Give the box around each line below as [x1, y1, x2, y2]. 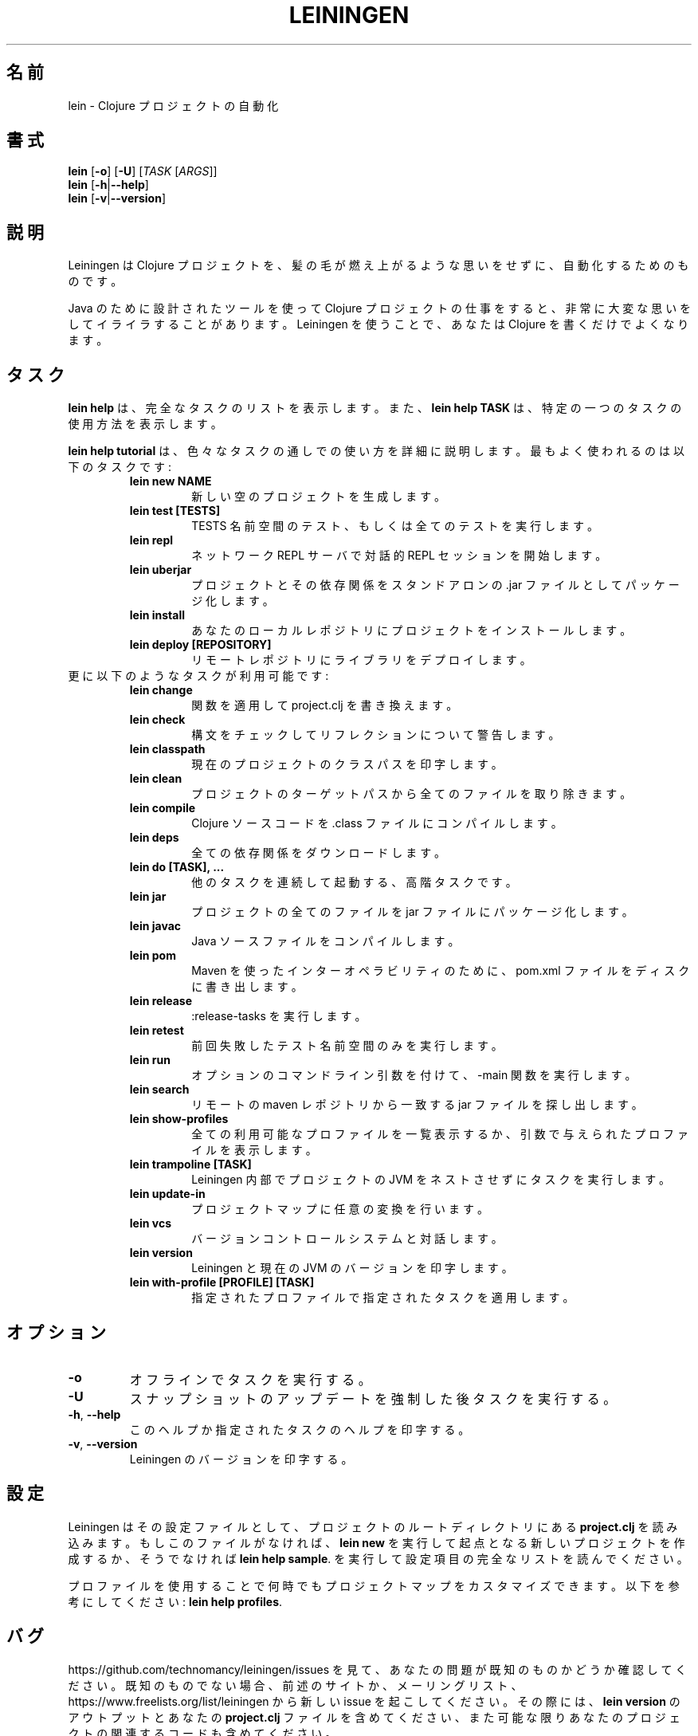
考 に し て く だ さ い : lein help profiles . [68, 1594, 283, 1608]
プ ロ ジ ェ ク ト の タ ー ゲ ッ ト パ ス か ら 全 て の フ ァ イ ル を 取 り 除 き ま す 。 [191, 787, 632, 801]
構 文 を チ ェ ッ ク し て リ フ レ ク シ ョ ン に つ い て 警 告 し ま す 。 [191, 728, 560, 742]
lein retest [129, 1023, 184, 1038]
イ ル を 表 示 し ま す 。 [191, 1143, 317, 1157]
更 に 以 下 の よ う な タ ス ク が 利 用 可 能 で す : [68, 669, 329, 683]
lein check [129, 713, 186, 727]
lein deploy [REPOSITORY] [129, 638, 272, 652]
